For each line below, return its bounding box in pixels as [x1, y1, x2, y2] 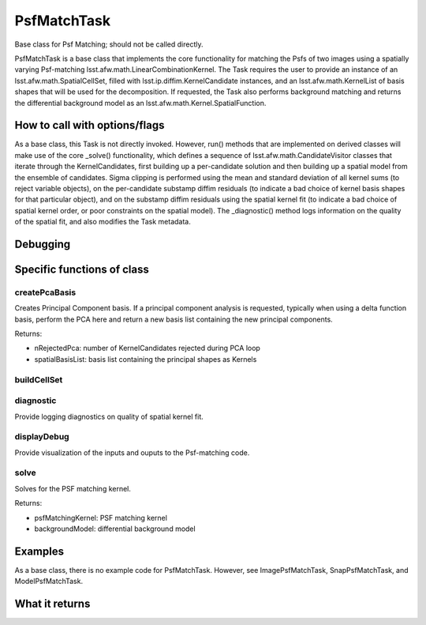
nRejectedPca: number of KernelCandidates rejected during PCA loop [34, 344, 260, 353]
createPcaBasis [14, 287, 77, 298]
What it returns [14, 597, 91, 611]
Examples [14, 544, 65, 558]
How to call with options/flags [14, 119, 165, 132]
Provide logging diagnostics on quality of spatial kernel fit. [14, 412, 204, 421]
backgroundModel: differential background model [34, 524, 196, 533]
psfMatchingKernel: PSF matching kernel [34, 513, 167, 522]
